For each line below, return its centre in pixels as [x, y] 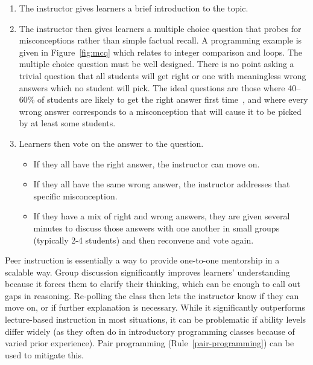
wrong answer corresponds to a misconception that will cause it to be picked [160, 111]
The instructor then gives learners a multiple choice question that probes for [160, 28]
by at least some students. [67, 123]
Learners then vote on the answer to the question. [111, 143]
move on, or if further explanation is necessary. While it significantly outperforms [155, 307]
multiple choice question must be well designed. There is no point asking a [156, 64]
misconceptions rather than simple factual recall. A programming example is [160, 40]
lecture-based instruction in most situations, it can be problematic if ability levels [156, 319]
